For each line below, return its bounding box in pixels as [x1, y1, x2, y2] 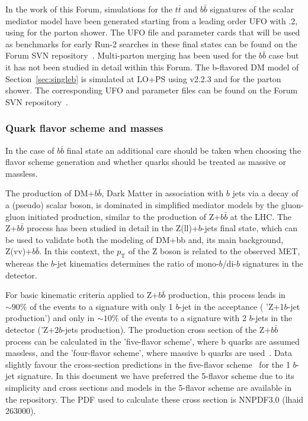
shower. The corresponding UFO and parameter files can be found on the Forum [5, 84, 298, 96]
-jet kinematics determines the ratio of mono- [54, 257, 219, 270]
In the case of [5, 144, 54, 156]
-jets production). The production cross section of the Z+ [62, 323, 271, 336]
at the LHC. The [230, 210, 292, 222]
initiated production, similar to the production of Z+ [28, 210, 221, 222]
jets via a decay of [232, 187, 299, 199]
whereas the [5, 257, 49, 270]
